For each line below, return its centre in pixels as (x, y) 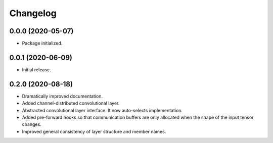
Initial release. (36, 69)
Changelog (33, 13)
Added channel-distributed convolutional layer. (71, 103)
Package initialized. (42, 43)
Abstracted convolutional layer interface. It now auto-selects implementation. (102, 110)
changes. (32, 124)
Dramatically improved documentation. (62, 96)
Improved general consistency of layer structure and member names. (94, 131)
